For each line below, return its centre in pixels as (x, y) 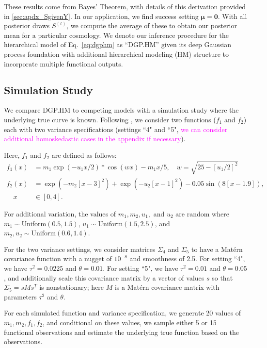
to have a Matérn (217, 249)
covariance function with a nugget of (58, 258)
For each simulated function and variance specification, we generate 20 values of (122, 313)
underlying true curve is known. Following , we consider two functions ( (110, 119)
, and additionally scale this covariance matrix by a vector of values (104, 277)
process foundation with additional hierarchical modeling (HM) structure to (117, 54)
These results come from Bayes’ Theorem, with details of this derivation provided (125, 6)
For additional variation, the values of (60, 213)
